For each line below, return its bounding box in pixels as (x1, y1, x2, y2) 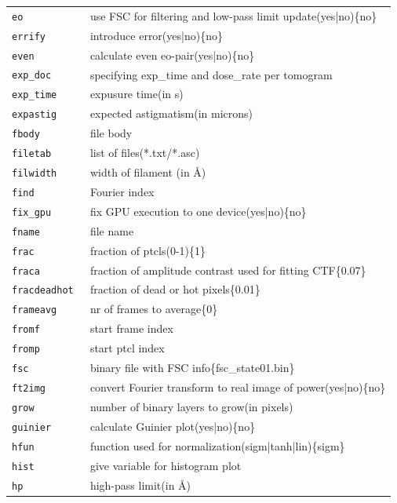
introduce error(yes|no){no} (89, 27, 223, 43)
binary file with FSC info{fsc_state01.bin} (89, 359, 295, 376)
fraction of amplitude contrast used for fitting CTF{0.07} (89, 261, 366, 278)
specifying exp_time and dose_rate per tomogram (89, 66, 333, 82)
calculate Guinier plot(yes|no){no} (89, 417, 256, 434)
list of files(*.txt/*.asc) (89, 144, 200, 161)
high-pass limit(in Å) (89, 476, 191, 493)
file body (89, 125, 133, 141)
